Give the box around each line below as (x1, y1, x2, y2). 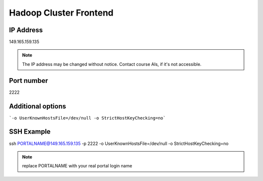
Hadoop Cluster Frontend (9, 7, 114, 18)
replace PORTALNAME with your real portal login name (22, 163, 132, 169)
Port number (9, 76, 48, 85)
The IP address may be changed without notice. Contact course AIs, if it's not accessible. (22, 61, 202, 67)
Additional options (9, 102, 66, 110)
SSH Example (9, 127, 51, 136)
